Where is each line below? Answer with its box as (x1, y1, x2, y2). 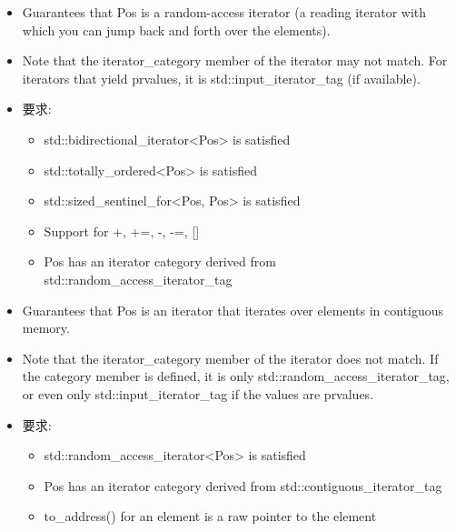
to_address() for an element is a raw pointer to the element (44, 507, 377, 526)
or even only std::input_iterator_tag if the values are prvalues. (22, 384, 374, 403)
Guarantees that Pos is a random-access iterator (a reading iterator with (22, 3, 427, 21)
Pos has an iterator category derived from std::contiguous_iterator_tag (44, 476, 442, 495)
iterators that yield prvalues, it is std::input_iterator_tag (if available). (22, 68, 421, 87)
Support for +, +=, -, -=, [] (44, 221, 200, 240)
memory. (22, 318, 70, 337)
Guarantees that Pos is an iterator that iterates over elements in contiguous (22, 300, 444, 319)
